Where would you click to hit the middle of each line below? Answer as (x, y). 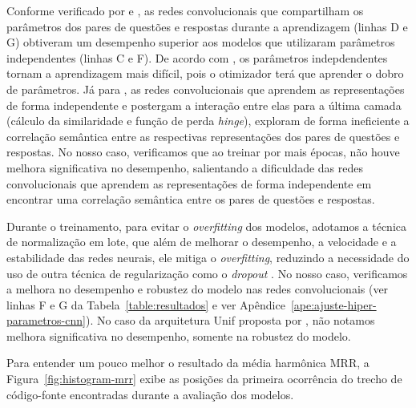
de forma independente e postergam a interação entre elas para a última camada (204, 105)
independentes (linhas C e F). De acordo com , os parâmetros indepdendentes (197, 57)
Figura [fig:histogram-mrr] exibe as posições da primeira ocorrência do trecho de (204, 379)
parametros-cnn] (46, 320)
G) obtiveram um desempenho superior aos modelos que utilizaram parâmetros (201, 42)
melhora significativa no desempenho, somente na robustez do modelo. (179, 335)
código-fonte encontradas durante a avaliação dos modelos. (150, 394)
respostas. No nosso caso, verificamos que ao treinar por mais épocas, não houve (203, 152)
